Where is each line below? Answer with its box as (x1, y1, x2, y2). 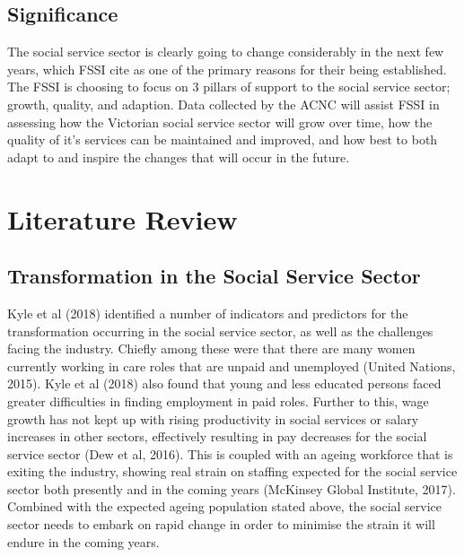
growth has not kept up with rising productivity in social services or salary (7, 409, 419, 428)
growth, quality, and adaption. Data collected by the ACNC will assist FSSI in (7, 94, 440, 113)
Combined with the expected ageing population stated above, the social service (7, 497, 442, 516)
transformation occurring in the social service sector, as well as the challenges (7, 321, 433, 340)
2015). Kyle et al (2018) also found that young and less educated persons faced (7, 374, 442, 393)
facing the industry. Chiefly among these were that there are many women (7, 339, 416, 358)
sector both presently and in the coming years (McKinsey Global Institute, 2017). (7, 479, 456, 498)
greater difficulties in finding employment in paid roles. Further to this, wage (7, 391, 429, 410)
